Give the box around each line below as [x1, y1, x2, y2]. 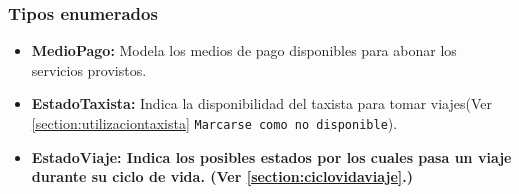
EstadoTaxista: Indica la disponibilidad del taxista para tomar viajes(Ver [31, 93, 492, 114]
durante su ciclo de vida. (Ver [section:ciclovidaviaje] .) [31, 166, 414, 187]
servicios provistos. [31, 59, 147, 80]
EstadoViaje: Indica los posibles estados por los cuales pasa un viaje [31, 146, 512, 167]
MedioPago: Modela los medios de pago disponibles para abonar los [31, 40, 457, 61]
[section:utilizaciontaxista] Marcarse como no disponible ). [31, 113, 398, 133]
